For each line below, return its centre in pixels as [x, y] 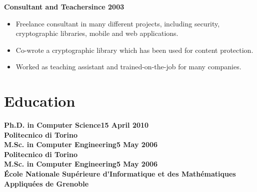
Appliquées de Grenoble [46, 183]
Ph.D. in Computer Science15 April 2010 [76, 125]
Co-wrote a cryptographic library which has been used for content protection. [134, 50]
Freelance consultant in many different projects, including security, [118, 23]
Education [40, 101]
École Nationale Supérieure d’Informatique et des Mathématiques [120, 174]
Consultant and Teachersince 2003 [64, 6]
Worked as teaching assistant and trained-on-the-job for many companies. [128, 67]
